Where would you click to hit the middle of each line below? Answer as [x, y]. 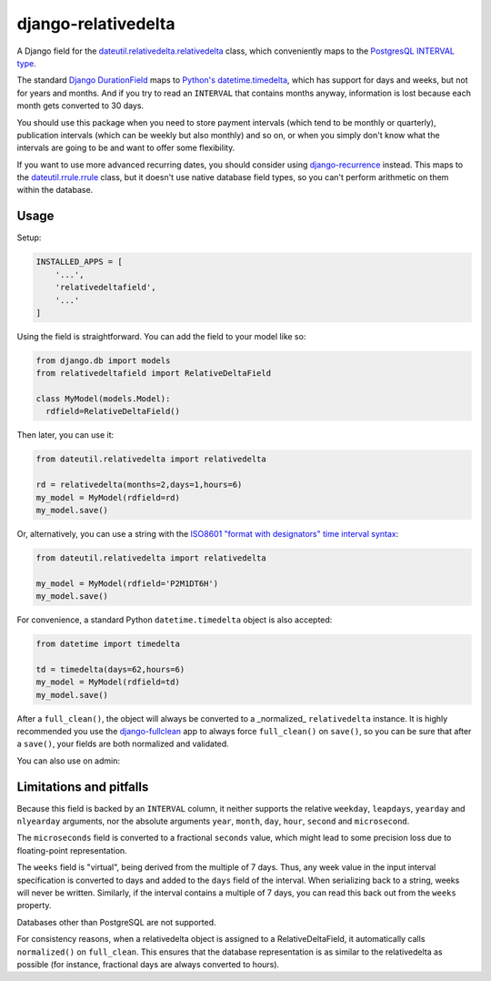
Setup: [29, 238]
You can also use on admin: [68, 761]
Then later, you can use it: [65, 435]
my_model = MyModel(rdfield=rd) [108, 497]
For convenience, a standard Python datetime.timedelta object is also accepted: [175, 620]
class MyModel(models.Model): [103, 399]
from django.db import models [103, 360]
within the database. [55, 190]
